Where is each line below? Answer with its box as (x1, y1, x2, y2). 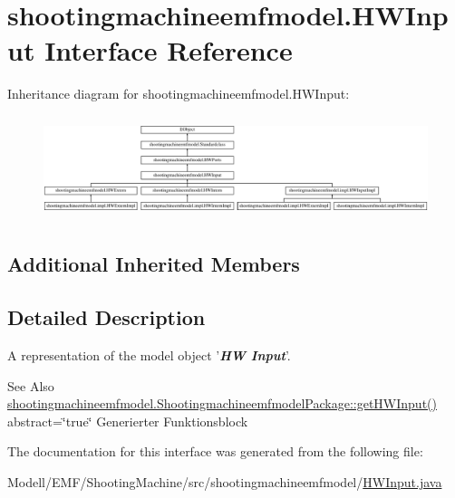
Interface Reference (44, 32, 293, 69)
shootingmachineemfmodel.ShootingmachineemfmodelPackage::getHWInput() (7, 394, 437, 413)
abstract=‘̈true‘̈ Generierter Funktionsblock (7, 411, 248, 430)
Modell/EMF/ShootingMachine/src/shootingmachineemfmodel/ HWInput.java (7, 472, 442, 491)
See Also (7, 376, 54, 395)
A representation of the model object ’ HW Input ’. (7, 345, 291, 364)
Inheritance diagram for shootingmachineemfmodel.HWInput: (7, 84, 350, 103)
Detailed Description (7, 303, 206, 331)
